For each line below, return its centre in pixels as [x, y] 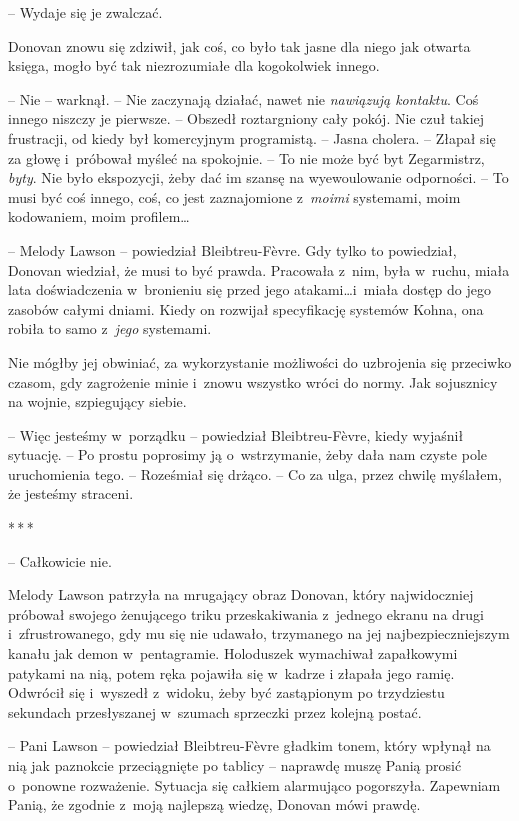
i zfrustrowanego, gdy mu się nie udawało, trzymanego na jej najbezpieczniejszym [259, 633]
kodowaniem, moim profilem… [99, 216]
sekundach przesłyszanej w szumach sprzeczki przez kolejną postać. [215, 711]
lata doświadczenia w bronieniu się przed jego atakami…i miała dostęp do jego [249, 289]
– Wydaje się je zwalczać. [85, 12]
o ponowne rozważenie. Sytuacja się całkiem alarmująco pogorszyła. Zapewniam [254, 784]
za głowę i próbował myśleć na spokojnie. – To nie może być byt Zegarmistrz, [246, 157]
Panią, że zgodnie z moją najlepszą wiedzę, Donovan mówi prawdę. [214, 804]
